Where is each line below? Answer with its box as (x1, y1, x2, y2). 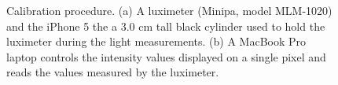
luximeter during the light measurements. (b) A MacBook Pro (6, 33, 307, 50)
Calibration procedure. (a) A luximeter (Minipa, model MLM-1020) (6, 2, 332, 18)
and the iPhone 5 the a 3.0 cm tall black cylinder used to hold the (6, 17, 325, 34)
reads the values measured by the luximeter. (6, 64, 219, 80)
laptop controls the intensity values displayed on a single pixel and (6, 48, 326, 65)
